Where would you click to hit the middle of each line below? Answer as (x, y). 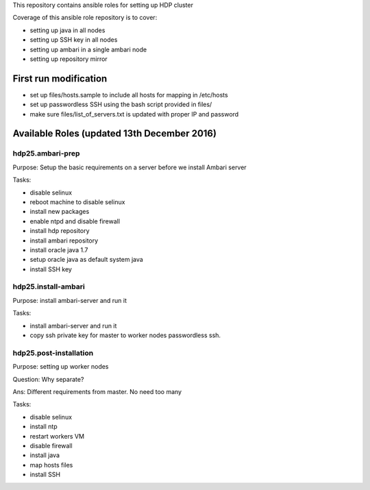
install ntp (44, 427)
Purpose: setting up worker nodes (61, 367)
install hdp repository (60, 231)
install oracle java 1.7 (59, 249)
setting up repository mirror (69, 59)
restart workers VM (57, 436)
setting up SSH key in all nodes (74, 40)
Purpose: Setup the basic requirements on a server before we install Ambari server (129, 167)
